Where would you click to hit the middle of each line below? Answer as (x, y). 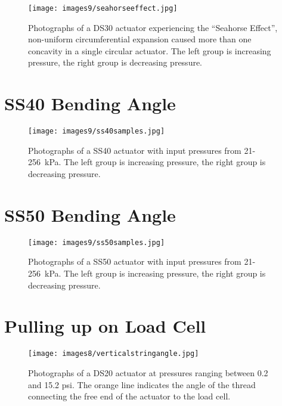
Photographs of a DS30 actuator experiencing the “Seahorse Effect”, (153, 27)
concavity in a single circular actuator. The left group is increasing (150, 50)
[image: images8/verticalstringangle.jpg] (114, 354)
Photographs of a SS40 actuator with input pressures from (135, 150)
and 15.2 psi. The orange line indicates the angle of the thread (142, 384)
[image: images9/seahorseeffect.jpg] (103, 8)
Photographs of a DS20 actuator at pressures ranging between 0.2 (148, 372)
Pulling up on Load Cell (105, 326)
